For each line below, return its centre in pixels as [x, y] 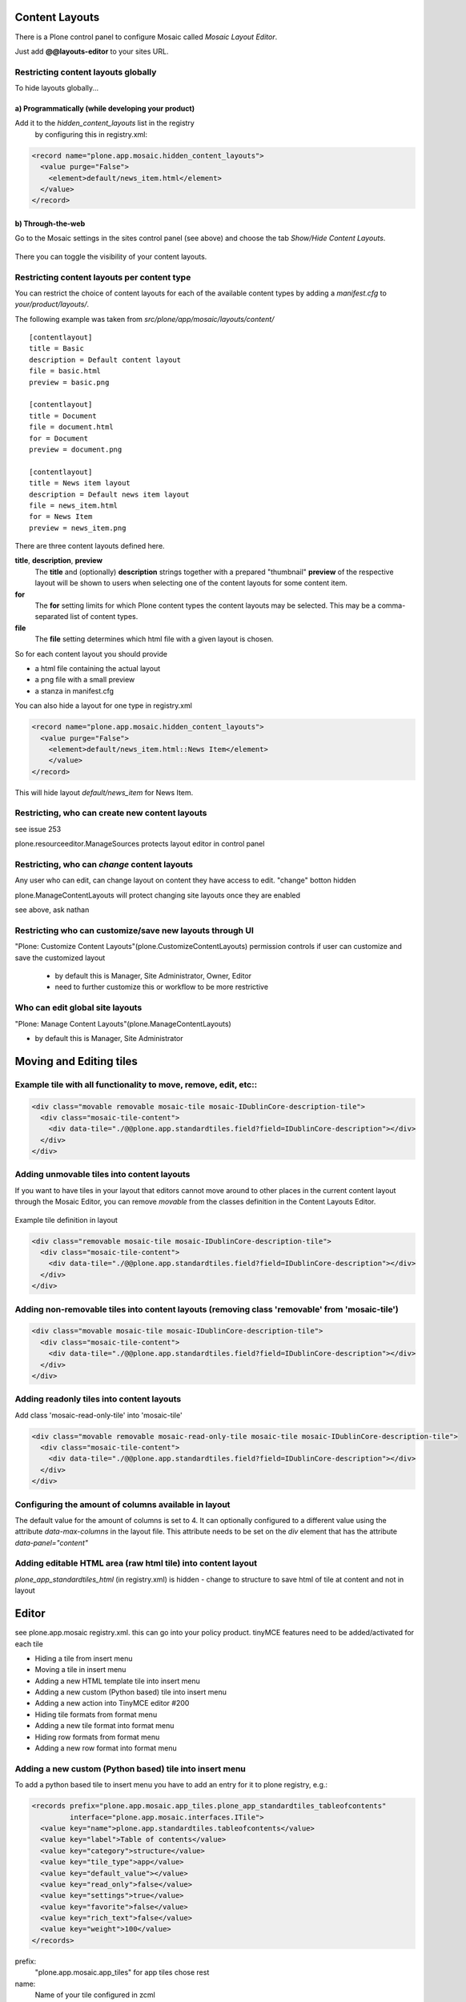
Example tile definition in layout [66, 1220]
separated [52, 617]
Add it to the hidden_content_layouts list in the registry [105, 123]
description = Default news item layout [109, 494]
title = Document [63, 416]
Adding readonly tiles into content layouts [98, 1399]
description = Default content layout [105, 360]
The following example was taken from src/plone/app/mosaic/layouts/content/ [145, 319]
